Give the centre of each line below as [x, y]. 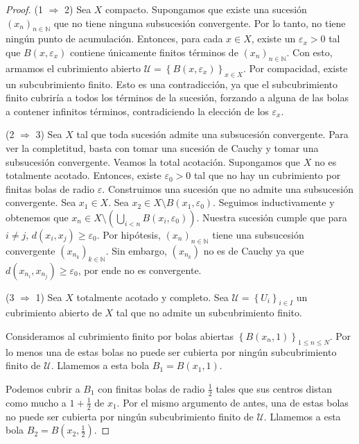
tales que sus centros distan [274, 388]
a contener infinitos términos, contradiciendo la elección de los [137, 111]
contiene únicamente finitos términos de [154, 52]
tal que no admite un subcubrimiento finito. [209, 313]
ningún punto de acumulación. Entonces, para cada [114, 39]
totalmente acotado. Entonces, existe [84, 175]
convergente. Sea [41, 202]
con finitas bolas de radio [151, 388]
